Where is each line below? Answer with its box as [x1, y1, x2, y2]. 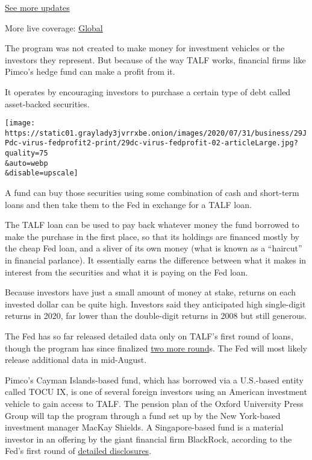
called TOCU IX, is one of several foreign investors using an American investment [5, 385, 307, 398]
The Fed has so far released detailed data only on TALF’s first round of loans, [5, 330, 293, 342]
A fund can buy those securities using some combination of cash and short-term [5, 186, 299, 199]
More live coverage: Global [5, 21, 103, 34]
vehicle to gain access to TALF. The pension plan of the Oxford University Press [5, 397, 304, 409]
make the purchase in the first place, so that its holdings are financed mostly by [5, 230, 300, 242]
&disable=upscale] [5, 169, 78, 178]
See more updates [5, 1, 70, 13]
